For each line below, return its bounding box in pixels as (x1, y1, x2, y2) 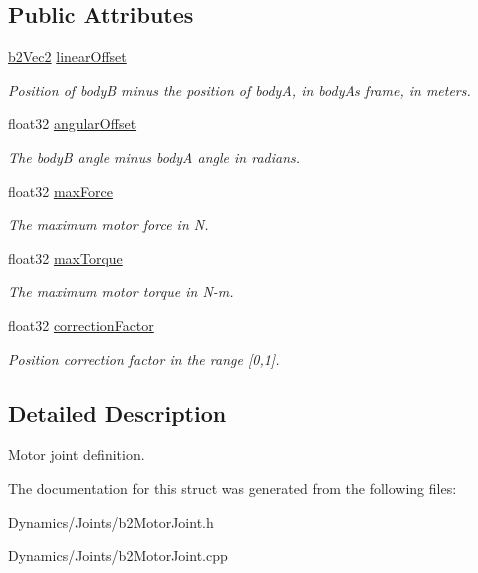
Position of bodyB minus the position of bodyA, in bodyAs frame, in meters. (8, 79, 471, 100)
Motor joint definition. (8, 444, 145, 465)
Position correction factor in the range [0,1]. (8, 348, 280, 369)
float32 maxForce (8, 180, 113, 201)
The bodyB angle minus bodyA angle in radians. (8, 146, 301, 167)
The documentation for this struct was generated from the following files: (8, 477, 457, 498)
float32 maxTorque (8, 247, 123, 268)
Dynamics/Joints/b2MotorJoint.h (8, 511, 214, 532)
